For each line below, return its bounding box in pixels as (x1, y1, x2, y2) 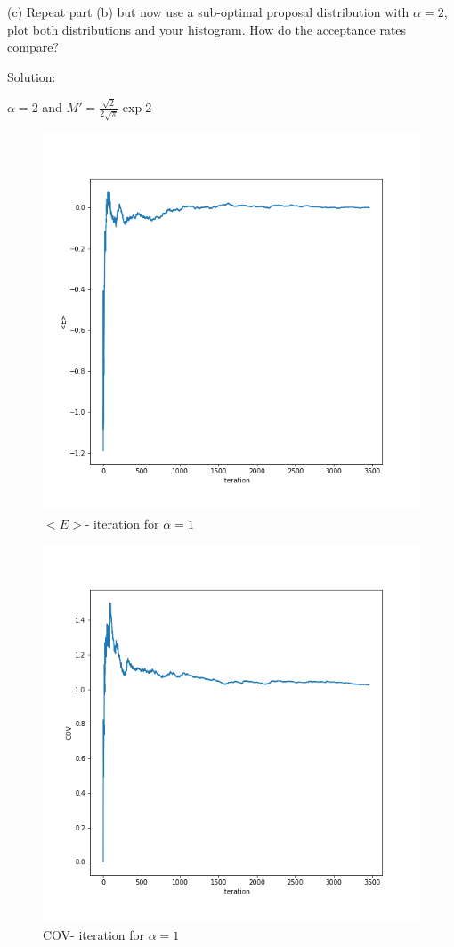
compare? (7, 37, 59, 56)
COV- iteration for (43, 925, 145, 943)
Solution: (7, 67, 56, 85)
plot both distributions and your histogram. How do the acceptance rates (7, 20, 407, 38)
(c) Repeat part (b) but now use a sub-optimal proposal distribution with (7, 3, 409, 20)
